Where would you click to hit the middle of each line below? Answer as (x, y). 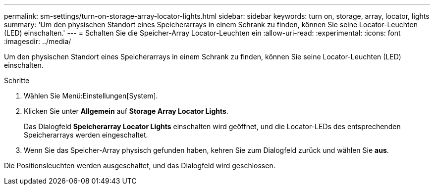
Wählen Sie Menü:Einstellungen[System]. (91, 96)
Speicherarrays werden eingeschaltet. (86, 135)
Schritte (17, 80)
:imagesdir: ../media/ (38, 41)
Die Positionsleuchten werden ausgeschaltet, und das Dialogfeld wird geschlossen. (140, 165)
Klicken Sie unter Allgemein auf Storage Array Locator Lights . (126, 111)
